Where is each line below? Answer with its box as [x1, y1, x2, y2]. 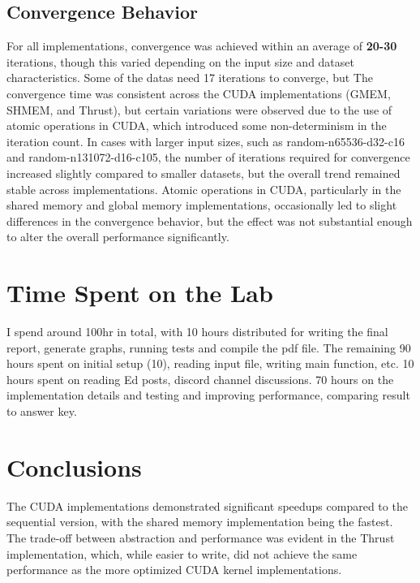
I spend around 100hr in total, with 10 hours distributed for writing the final [6, 323, 388, 340]
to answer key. [6, 403, 77, 420]
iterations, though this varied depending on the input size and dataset [6, 53, 354, 70]
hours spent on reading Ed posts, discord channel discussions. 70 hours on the [6, 370, 394, 387]
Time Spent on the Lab [6, 276, 273, 309]
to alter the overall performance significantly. [6, 228, 229, 245]
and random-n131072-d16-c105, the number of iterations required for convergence [6, 149, 410, 166]
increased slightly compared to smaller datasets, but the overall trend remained [6, 164, 401, 181]
